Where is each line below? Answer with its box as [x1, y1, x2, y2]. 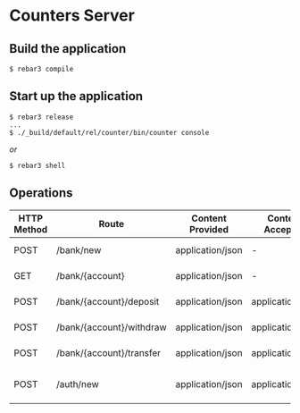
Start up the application [9, 88, 144, 104]
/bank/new [56, 243, 102, 256]
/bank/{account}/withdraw [56, 321, 167, 333]
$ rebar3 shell [9, 161, 66, 170]
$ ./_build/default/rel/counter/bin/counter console [9, 128, 210, 137]
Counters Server [9, 5, 136, 26]
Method [13, 223, 48, 235]
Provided [188, 223, 229, 235]
